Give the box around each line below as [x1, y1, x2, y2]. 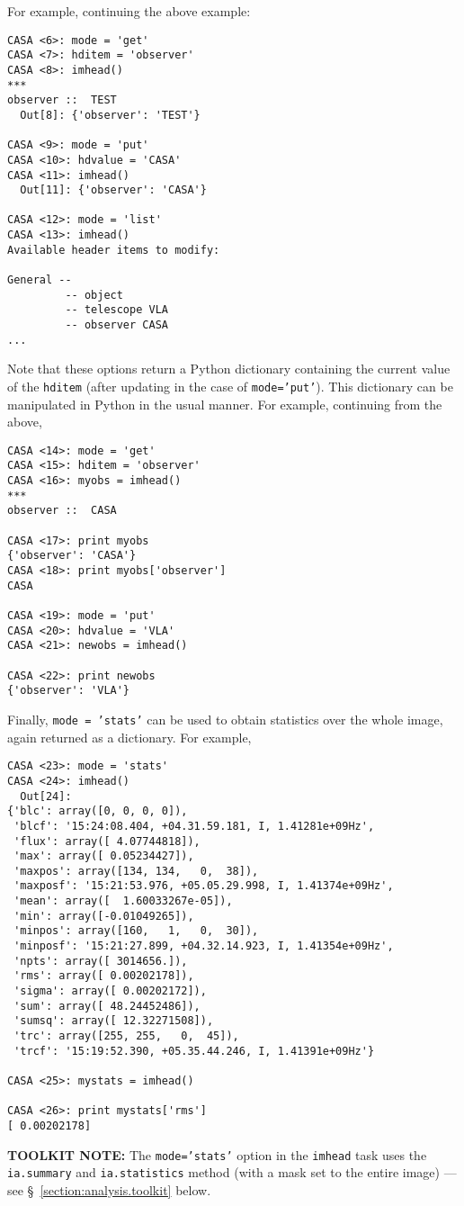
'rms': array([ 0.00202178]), [13, 969, 194, 983]
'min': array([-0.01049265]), [13, 909, 194, 922]
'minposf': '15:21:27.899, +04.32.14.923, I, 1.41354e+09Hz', [13, 940, 394, 953]
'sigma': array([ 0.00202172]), [13, 985, 207, 998]
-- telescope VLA [65, 303, 168, 317]
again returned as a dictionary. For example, [7, 727, 252, 746]
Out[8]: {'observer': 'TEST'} [20, 108, 201, 121]
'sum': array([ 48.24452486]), [13, 999, 201, 1012]
